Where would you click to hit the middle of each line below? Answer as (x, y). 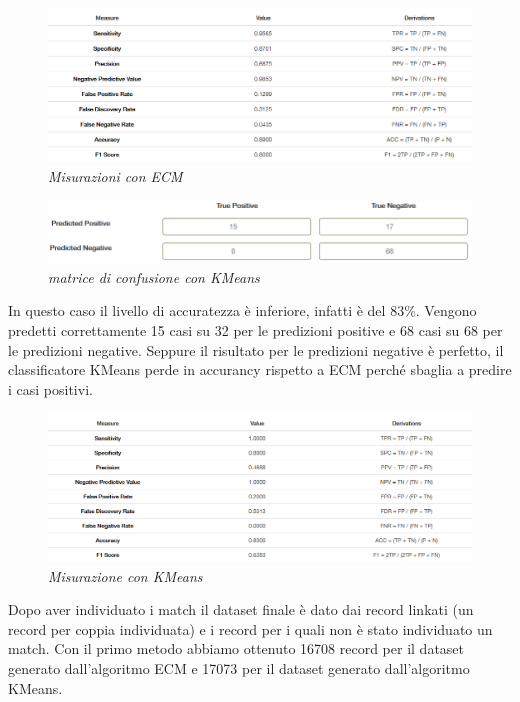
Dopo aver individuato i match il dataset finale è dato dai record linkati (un (241, 609)
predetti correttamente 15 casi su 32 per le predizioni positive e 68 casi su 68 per (255, 329)
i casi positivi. (50, 388)
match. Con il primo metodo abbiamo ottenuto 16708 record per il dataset (236, 648)
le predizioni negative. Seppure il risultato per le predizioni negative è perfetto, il (256, 349)
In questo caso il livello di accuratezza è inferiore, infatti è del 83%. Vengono (242, 310)
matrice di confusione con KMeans (154, 276)
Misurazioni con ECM (115, 176)
